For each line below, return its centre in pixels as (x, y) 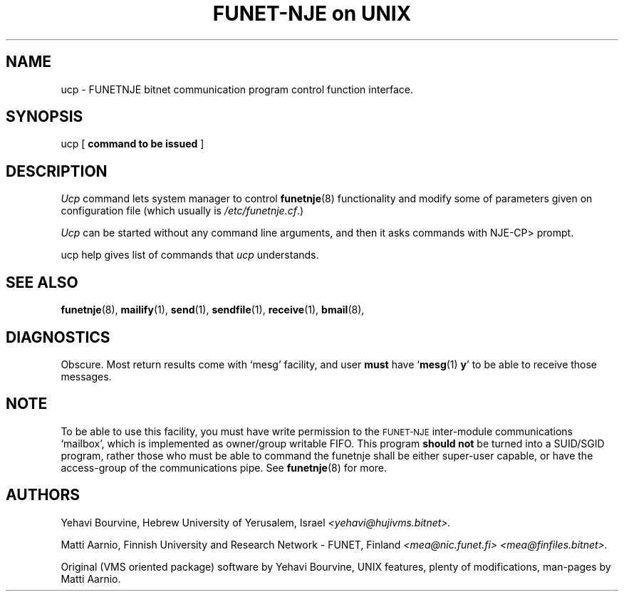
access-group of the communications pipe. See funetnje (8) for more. (224, 467)
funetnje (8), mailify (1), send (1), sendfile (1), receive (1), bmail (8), (213, 310)
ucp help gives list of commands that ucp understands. (190, 255)
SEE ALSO (42, 282)
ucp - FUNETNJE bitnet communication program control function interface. (237, 89)
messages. (86, 376)
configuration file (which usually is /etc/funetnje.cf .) (182, 211)
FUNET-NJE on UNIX (312, 14)
